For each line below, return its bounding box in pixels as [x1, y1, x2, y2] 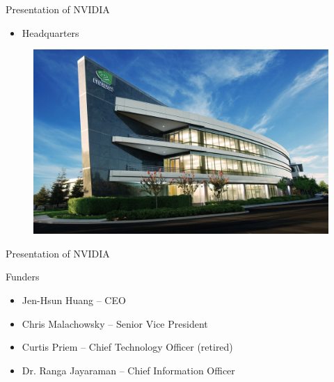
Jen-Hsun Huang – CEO [22, 292, 126, 307]
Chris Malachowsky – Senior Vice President [22, 316, 208, 331]
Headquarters [22, 25, 79, 40]
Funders [6, 269, 40, 284]
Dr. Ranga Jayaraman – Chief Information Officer [22, 363, 235, 377]
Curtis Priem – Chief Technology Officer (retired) [22, 340, 233, 354]
